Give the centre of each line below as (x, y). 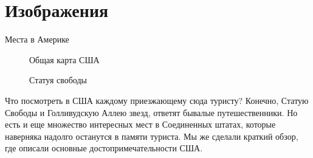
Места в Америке (37, 39)
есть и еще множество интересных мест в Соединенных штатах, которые (140, 124)
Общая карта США (64, 59)
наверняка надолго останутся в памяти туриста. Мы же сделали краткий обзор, (152, 136)
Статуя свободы (58, 80)
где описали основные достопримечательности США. (104, 148)
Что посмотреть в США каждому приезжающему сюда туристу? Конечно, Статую (157, 100)
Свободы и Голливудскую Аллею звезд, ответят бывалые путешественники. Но (151, 112)
